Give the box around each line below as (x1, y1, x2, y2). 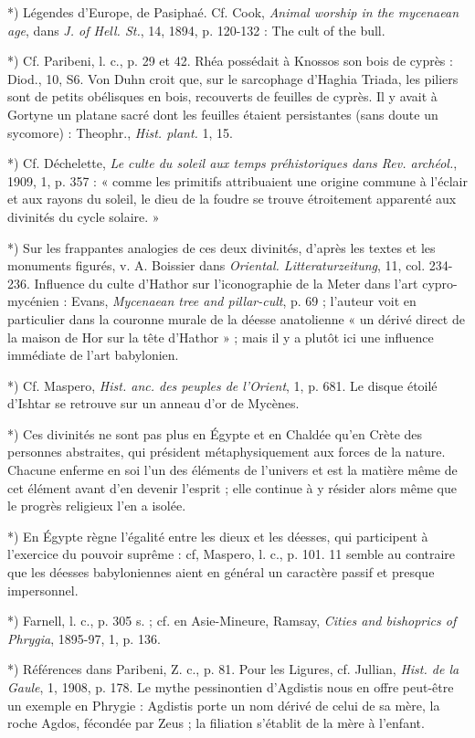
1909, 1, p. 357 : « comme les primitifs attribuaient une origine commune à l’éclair (7, 171, 468, 190)
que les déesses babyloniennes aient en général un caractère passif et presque (7, 563, 435, 582)
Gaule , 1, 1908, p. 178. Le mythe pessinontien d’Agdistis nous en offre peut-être (7, 678, 454, 696)
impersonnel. (7, 580, 79, 599)
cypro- (422, 273, 458, 292)
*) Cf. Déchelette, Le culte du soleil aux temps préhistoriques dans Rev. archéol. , (7, 153, 458, 173)
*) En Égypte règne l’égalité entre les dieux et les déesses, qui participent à (7, 526, 428, 545)
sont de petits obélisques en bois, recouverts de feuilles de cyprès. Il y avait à (7, 87, 438, 106)
